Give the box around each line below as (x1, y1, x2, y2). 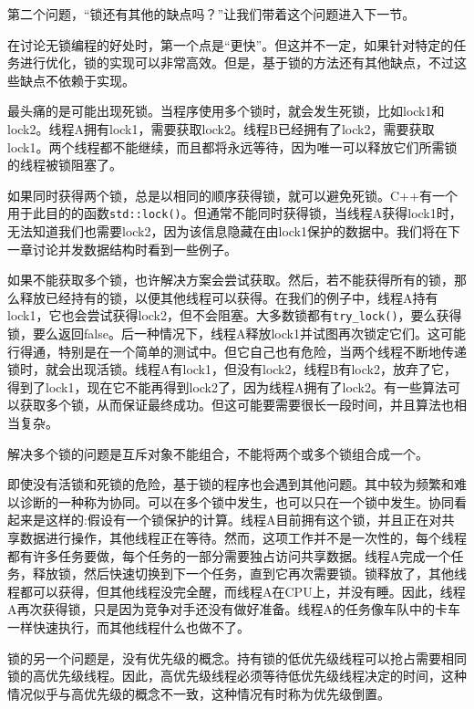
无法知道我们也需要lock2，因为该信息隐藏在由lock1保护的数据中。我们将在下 (7, 222, 460, 240)
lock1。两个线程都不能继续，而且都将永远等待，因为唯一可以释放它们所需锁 (7, 137, 458, 156)
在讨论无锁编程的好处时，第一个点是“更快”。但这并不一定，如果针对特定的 (7, 35, 454, 54)
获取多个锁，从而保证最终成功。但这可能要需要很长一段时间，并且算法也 (19, 395, 454, 414)
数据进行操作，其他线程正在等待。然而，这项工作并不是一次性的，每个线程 (19, 527, 467, 547)
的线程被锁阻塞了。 (7, 155, 122, 174)
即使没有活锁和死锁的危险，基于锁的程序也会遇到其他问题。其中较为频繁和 (7, 474, 454, 494)
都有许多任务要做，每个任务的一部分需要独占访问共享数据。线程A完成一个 (7, 546, 451, 565)
